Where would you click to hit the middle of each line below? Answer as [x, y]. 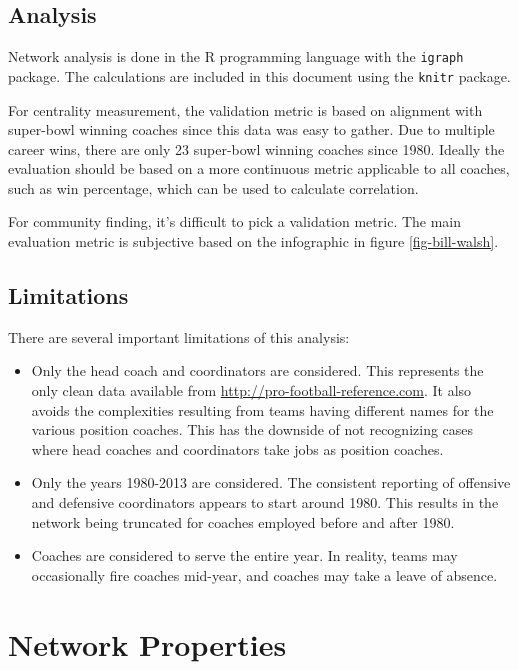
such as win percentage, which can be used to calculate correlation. [213, 187]
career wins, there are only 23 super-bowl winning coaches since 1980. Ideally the [256, 148]
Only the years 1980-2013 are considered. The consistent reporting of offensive [271, 482]
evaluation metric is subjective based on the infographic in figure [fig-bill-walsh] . [253, 241]
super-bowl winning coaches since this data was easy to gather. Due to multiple [251, 129]
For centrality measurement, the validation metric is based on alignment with [245, 109]
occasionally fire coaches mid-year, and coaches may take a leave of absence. [264, 574]
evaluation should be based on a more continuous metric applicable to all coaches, [259, 168]
